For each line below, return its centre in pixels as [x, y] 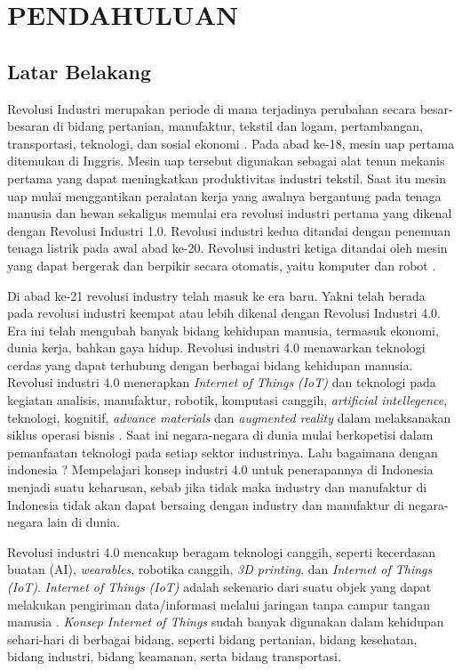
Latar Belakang [80, 71]
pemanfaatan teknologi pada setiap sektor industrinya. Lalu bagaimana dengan [223, 452]
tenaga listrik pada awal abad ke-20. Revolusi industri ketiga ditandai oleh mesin [227, 248]
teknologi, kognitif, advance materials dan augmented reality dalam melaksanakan [229, 417]
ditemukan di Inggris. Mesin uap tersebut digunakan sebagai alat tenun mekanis [226, 161]
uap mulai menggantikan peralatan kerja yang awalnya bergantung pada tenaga [224, 195]
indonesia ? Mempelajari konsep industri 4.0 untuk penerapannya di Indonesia [220, 469]
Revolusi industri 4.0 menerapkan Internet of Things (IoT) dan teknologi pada [222, 382]
